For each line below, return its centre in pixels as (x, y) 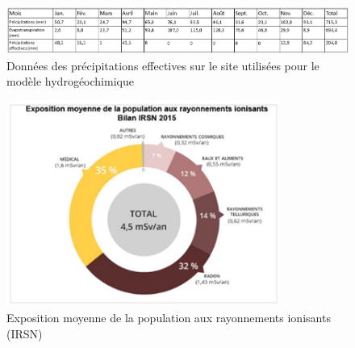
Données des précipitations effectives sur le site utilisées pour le (163, 65)
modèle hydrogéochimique (70, 81)
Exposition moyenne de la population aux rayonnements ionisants (169, 318)
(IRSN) (25, 334)
